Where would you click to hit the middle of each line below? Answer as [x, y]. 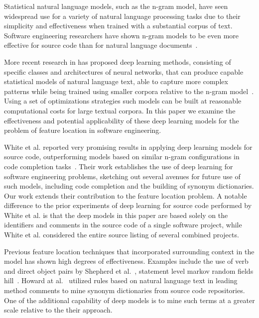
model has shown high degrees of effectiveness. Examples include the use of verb [126, 261]
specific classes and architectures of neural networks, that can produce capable [124, 71]
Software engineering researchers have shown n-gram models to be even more [122, 35]
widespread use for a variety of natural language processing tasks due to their [122, 16]
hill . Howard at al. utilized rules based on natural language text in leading [121, 280]
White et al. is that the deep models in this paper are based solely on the [116, 215]
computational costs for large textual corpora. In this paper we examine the [120, 110]
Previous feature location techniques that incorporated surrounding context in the [129, 251]
